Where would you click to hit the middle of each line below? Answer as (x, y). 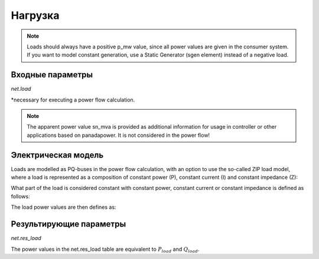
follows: (20, 196)
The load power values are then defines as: (64, 207)
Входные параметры (52, 75)
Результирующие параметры (69, 224)
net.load (21, 89)
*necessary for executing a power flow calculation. (73, 100)
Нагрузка (35, 15)
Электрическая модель (57, 155)
